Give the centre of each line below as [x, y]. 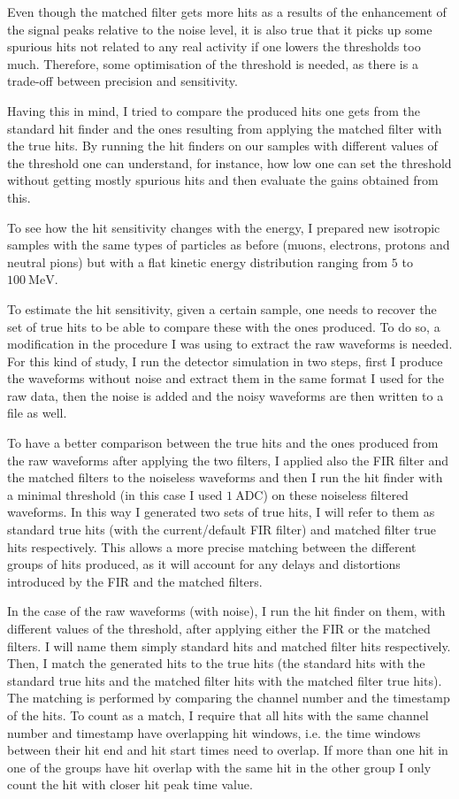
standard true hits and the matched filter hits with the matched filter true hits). [225, 680]
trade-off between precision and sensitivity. [122, 81]
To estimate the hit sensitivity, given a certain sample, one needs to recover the [222, 308]
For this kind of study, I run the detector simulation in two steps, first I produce [225, 361]
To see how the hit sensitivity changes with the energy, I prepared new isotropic [224, 227]
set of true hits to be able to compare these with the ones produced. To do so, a [224, 326]
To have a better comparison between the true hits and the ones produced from [223, 443]
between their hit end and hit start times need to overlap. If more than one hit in [228, 750]
